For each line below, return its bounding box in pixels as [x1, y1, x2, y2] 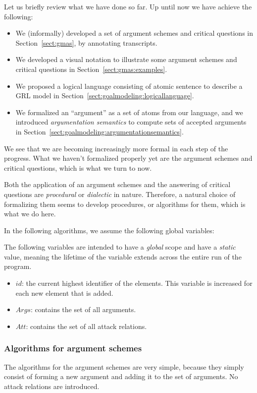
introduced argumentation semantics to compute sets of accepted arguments [15, 117, 247, 127]
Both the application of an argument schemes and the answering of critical [4, 179, 231, 190]
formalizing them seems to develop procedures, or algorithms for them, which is [4, 198, 246, 209]
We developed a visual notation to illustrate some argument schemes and [15, 54, 237, 65]
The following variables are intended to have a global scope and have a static [4, 242, 236, 252]
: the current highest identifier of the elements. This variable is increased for [21, 278, 253, 288]
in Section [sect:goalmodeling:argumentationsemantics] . [15, 126, 184, 136]
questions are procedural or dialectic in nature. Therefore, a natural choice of [4, 189, 236, 199]
